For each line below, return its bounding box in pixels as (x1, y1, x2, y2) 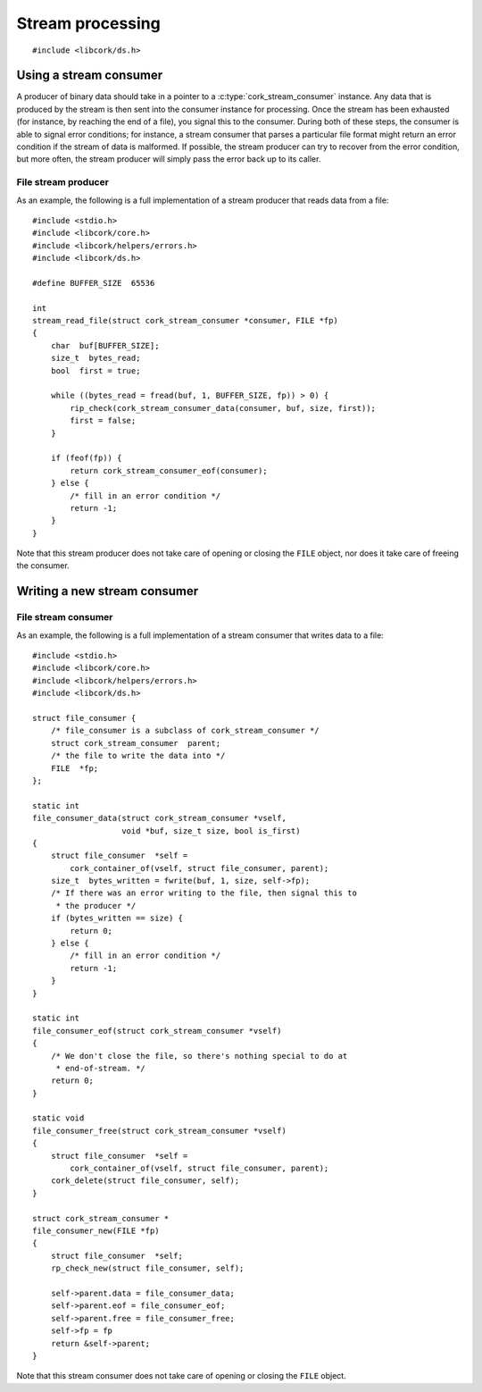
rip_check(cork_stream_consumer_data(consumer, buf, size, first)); (70, 403, 377, 413)
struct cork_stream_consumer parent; (50, 738, 221, 748)
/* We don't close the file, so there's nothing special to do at (50, 1051, 348, 1061)
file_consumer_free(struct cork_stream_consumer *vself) (32, 1126, 287, 1136)
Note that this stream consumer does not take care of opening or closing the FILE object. (16, 1371, 347, 1381)
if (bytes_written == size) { (50, 913, 183, 924)
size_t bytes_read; (50, 353, 141, 364)
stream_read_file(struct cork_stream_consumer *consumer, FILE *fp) (32, 315, 338, 326)
